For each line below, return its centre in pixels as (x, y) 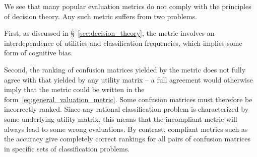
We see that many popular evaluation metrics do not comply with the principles (128, 6)
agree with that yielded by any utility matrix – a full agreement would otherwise (128, 79)
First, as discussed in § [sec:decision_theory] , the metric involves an (109, 33)
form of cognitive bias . (39, 53)
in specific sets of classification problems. (67, 148)
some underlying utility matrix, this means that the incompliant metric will (121, 119)
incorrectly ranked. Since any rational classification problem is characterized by (126, 109)
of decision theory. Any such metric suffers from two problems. (101, 16)
